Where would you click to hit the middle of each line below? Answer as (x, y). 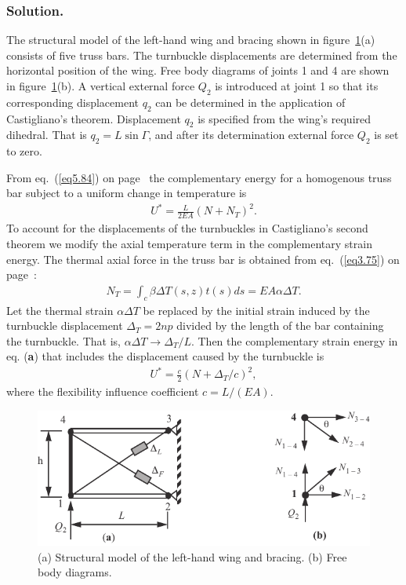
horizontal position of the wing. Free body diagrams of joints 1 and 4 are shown (198, 70)
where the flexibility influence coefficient (103, 391)
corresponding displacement (73, 102)
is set (386, 135)
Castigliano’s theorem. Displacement (94, 118)
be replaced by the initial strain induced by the (256, 310)
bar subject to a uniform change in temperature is (127, 193)
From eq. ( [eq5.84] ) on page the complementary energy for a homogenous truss (199, 177)
